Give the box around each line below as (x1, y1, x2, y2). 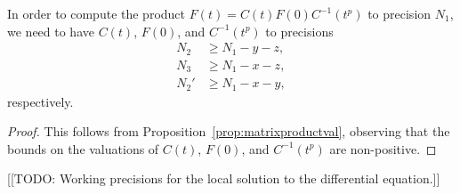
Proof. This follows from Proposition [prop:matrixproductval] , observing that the (7, 122, 450, 141)
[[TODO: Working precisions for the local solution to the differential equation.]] (7, 169, 440, 188)
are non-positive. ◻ (329, 139, 437, 158)
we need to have (7, 21, 94, 40)
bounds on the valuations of (7, 139, 159, 158)
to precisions (265, 21, 334, 40)
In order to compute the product (7, 4, 186, 22)
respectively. (7, 92, 74, 110)
